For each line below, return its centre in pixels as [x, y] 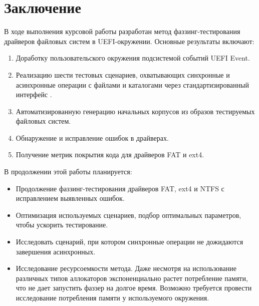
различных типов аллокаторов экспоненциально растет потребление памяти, [132, 278]
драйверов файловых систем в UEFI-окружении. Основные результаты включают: [129, 41]
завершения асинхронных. [56, 251]
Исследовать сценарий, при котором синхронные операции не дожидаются [129, 242]
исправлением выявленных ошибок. [70, 198]
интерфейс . [34, 94]
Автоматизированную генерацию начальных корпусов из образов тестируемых [135, 111]
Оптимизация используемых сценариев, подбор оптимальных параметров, [128, 215]
